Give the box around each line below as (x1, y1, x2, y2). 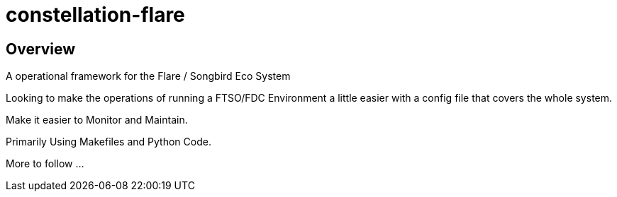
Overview (6, 40, 76, 58)
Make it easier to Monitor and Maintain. (6, 114, 188, 126)
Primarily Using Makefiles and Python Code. (6, 136, 211, 148)
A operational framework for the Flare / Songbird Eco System (6, 70, 291, 83)
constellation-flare (6, 3, 185, 27)
